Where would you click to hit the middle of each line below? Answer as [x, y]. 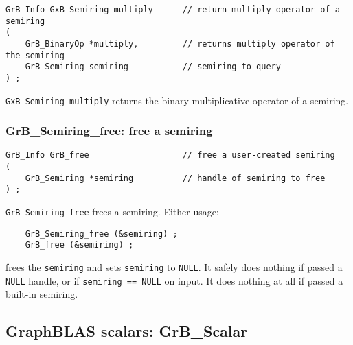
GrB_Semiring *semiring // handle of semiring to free [175, 178]
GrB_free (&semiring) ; [79, 245]
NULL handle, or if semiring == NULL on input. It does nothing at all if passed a [174, 280]
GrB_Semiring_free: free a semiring [109, 131]
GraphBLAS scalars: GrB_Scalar [127, 331]
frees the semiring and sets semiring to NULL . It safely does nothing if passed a [174, 267]
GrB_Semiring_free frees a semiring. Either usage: [112, 212]
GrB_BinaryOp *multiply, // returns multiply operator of [180, 44]
